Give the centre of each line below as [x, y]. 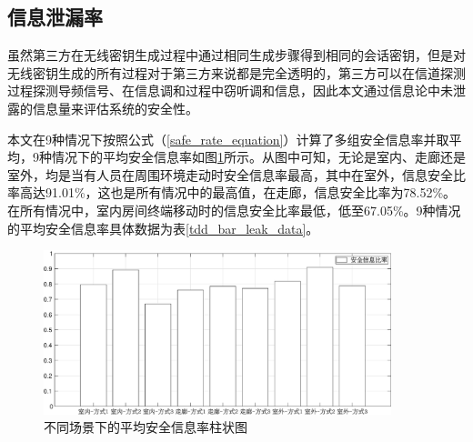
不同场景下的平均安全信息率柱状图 [146, 427]
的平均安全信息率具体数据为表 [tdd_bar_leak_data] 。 [163, 228]
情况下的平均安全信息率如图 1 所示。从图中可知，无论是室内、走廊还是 [258, 157]
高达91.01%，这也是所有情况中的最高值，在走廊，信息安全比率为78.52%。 [238, 192]
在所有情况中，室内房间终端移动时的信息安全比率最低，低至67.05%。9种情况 [234, 210]
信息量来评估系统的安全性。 [115, 108]
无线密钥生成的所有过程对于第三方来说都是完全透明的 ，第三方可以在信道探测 [236, 72]
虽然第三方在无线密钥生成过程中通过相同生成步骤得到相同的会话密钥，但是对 [236, 55]
